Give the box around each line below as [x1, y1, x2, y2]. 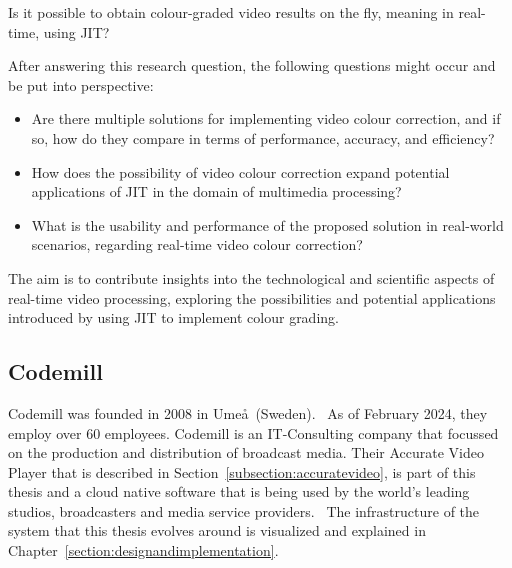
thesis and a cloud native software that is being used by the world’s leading [8, 481, 470, 502]
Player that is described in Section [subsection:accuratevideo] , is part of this [8, 461, 476, 482]
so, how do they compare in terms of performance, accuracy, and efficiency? [31, 127, 495, 148]
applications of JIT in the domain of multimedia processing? [31, 181, 402, 202]
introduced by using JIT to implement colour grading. [8, 307, 339, 328]
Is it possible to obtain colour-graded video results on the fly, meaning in [8, 2, 454, 22]
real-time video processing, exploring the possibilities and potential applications [8, 287, 496, 308]
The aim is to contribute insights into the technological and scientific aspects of [8, 267, 495, 288]
